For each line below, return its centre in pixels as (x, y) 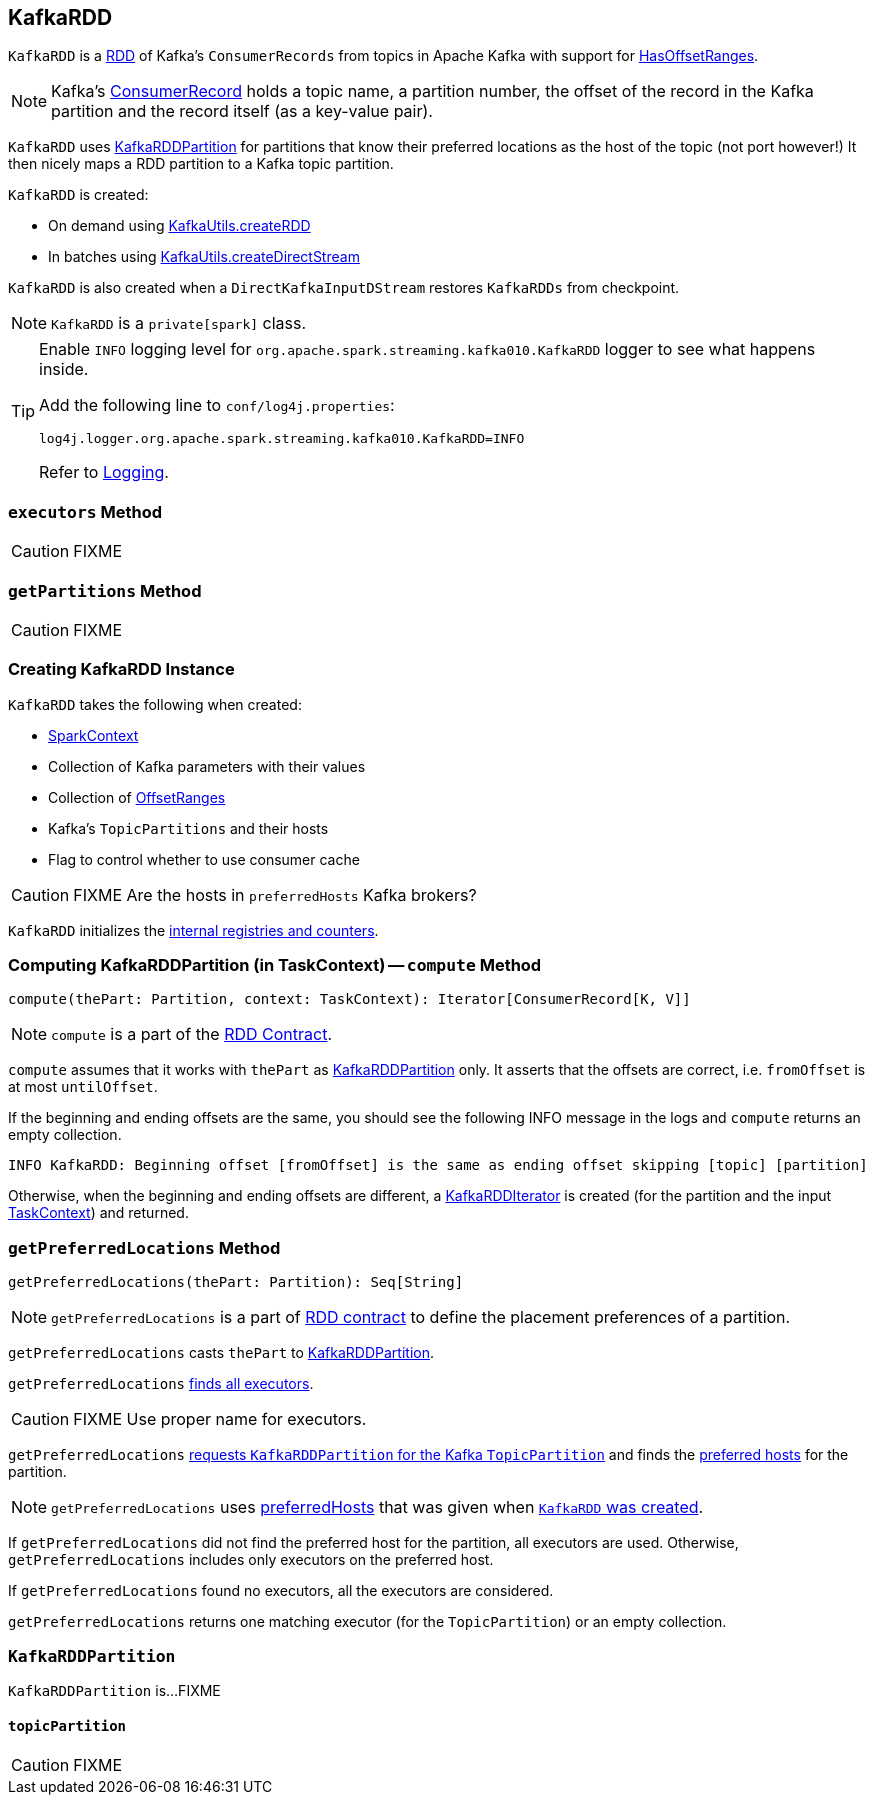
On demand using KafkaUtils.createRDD (179, 226)
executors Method (85, 511)
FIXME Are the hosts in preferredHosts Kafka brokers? (275, 894)
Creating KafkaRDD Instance (121, 669)
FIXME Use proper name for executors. (220, 1419)
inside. (64, 369)
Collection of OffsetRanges (137, 797)
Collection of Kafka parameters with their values (207, 766)
